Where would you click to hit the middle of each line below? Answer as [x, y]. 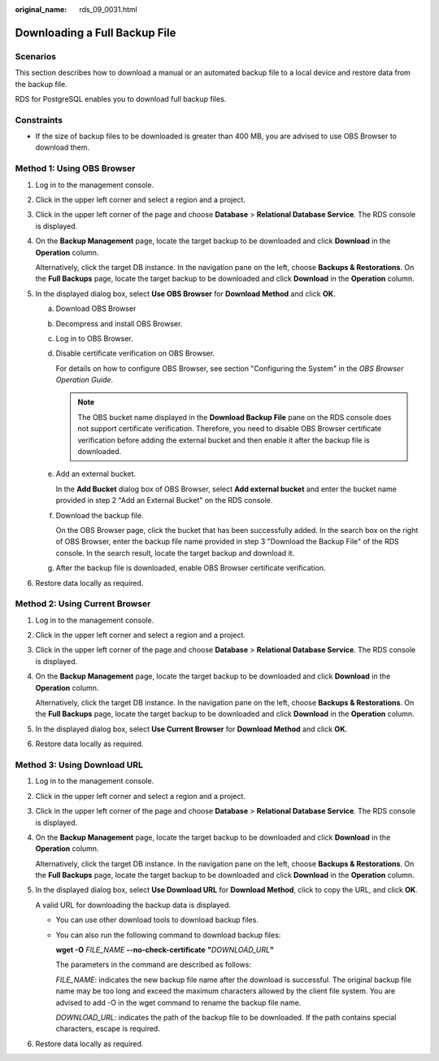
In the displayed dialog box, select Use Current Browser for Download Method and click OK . [191, 729]
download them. [63, 147]
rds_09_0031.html [108, 9]
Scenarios [36, 56]
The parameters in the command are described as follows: [154, 965]
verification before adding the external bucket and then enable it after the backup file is [224, 440]
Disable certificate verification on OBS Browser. [135, 353]
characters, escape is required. [108, 1028]
